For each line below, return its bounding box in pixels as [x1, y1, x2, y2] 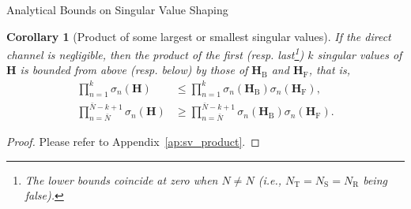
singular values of [317, 46, 402, 62]
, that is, [308, 62, 350, 78]
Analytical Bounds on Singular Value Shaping [6, 2, 228, 17]
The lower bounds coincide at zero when [25, 171, 218, 188]
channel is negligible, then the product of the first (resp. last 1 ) [6, 44, 304, 62]
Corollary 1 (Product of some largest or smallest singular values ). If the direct [6, 28, 391, 44]
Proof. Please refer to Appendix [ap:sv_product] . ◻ [6, 133, 260, 150]
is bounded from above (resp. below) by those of [20, 62, 248, 78]
